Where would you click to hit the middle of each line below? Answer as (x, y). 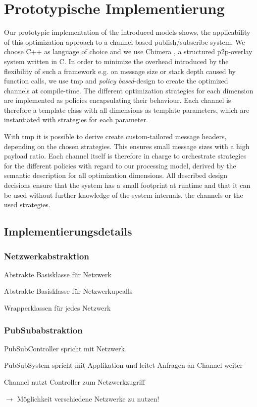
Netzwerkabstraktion (47, 256)
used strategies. (27, 204)
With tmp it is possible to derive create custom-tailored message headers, (115, 136)
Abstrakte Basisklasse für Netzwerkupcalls (68, 291)
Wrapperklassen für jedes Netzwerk (57, 308)
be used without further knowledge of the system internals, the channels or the (124, 195)
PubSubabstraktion (43, 330)
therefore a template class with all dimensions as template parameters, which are (127, 110)
